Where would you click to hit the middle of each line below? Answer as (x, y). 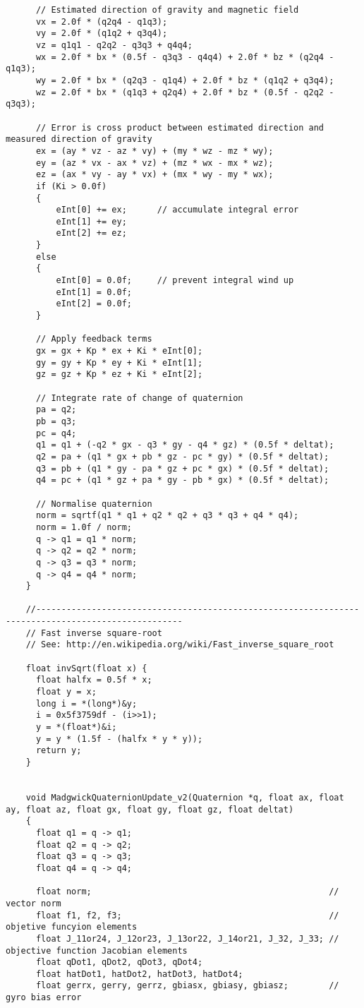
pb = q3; (56, 421)
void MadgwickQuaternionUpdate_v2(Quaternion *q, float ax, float (185, 797)
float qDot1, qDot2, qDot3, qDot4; (119, 962)
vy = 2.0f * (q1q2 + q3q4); (102, 34)
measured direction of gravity (79, 139)
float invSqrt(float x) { (86, 668)
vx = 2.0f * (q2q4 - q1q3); (102, 22)
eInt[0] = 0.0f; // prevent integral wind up (175, 281)
